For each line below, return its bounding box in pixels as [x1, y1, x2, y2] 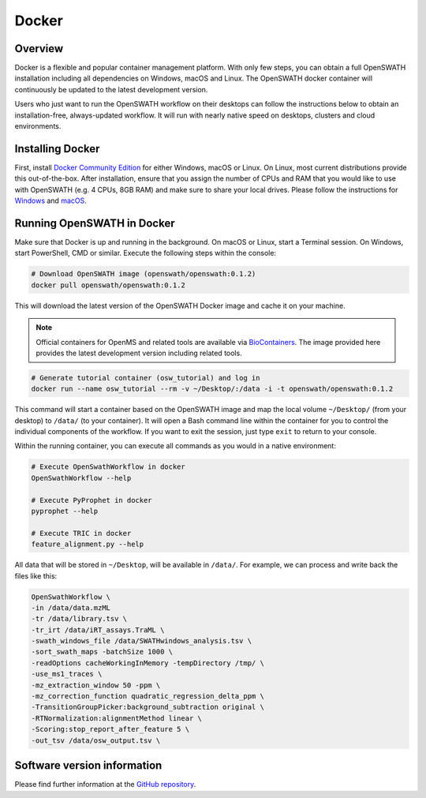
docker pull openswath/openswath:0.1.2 [31, 280, 185, 290]
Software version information [14, 759, 163, 773]
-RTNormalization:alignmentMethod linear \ [31, 714, 203, 722]
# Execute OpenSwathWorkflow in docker [31, 463, 185, 471]
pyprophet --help [31, 507, 99, 515]
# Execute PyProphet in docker [31, 496, 153, 504]
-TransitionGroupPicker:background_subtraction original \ [31, 702, 264, 712]
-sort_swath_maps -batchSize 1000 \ [31, 647, 174, 657]
